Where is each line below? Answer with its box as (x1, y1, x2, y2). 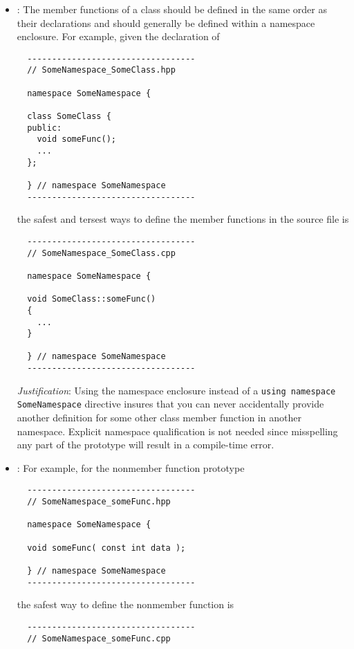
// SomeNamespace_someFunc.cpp (27, 633, 171, 643)
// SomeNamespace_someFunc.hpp (27, 497, 171, 507)
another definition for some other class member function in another (17, 410, 301, 425)
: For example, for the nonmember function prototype (17, 460, 245, 475)
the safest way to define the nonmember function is (17, 597, 234, 612)
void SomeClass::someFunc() (27, 294, 156, 304)
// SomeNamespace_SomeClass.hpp (27, 65, 176, 75)
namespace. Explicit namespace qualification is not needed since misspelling (17, 423, 338, 438)
